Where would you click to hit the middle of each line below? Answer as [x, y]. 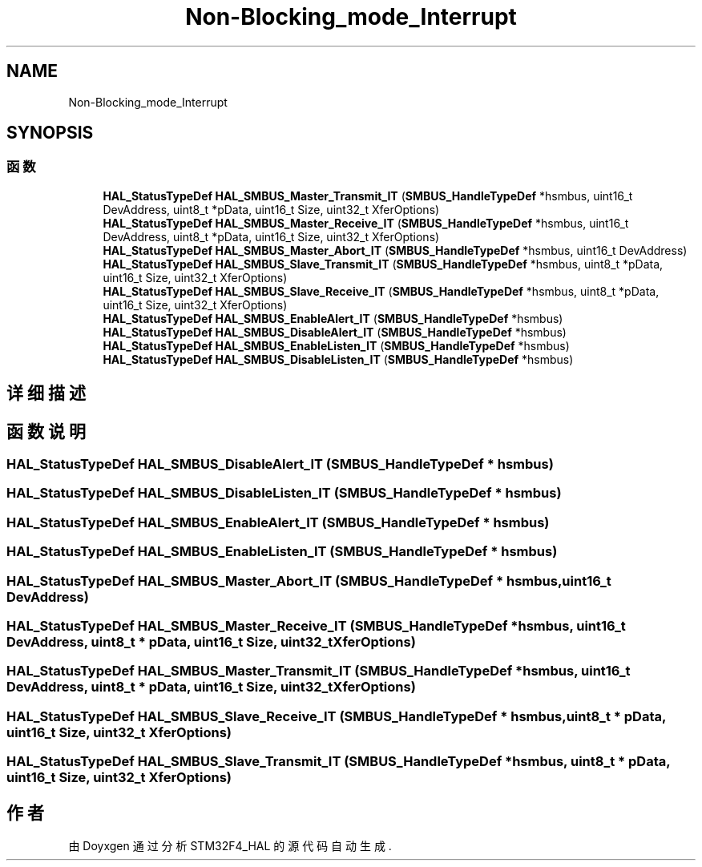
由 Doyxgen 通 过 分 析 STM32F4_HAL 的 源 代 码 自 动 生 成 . [230, 845]
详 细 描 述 [46, 393]
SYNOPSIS [50, 133]
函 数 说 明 [46, 431]
